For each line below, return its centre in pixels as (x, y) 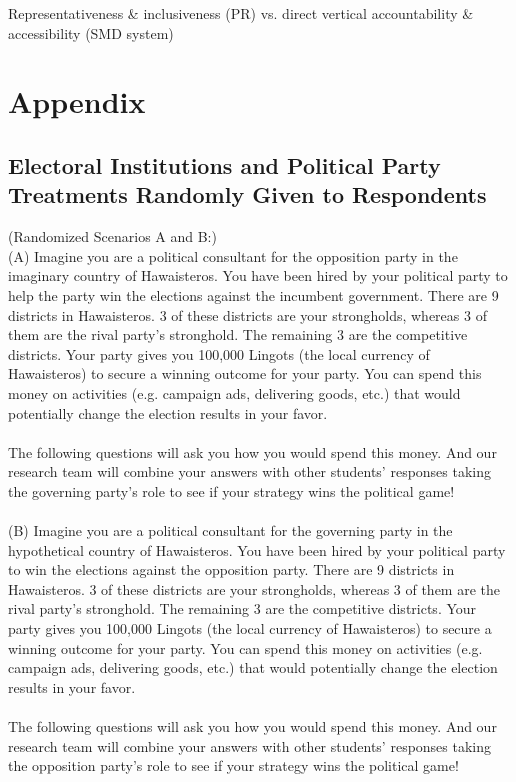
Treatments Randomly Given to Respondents (247, 194)
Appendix (77, 101)
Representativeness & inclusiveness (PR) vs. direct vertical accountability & (241, 13)
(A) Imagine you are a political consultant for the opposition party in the (233, 255)
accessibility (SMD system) (91, 32)
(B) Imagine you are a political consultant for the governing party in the (230, 530)
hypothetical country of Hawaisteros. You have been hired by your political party (257, 549)
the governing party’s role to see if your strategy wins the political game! (231, 490)
